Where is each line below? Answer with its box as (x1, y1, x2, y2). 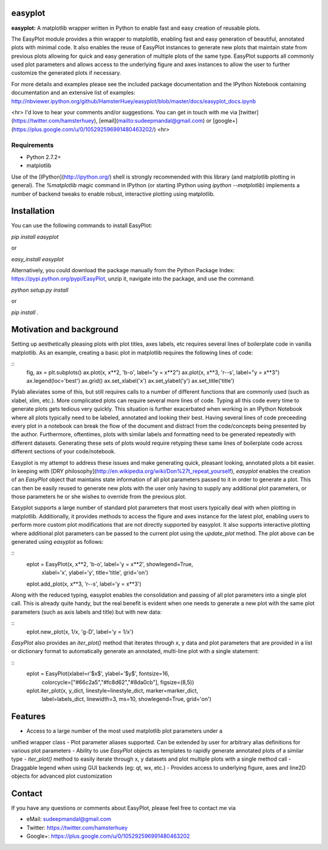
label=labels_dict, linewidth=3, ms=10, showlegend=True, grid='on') (41, 696, 212, 703)
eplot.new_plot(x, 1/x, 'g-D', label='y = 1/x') (26, 628, 134, 635)
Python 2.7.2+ (26, 153, 61, 160)
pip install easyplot (11, 233, 59, 240)
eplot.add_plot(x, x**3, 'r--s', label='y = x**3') (26, 580, 142, 588)
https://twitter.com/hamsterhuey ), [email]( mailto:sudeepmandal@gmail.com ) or (13, 117, 212, 125)
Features (11, 711, 46, 722)
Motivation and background (11, 324, 118, 335)
